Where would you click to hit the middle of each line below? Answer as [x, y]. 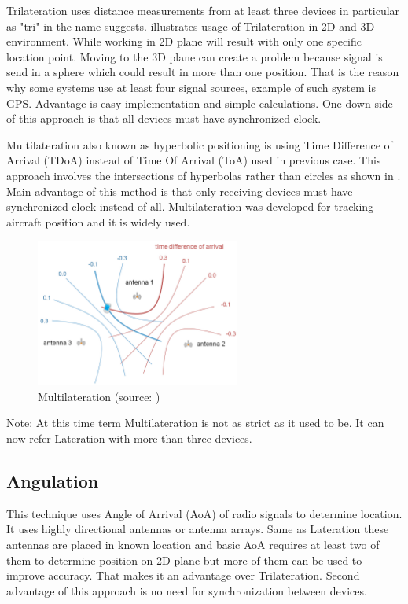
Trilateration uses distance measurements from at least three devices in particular [203, 10]
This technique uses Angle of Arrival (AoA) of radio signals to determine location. [204, 513]
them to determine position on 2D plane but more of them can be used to [184, 560]
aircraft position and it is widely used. [98, 221]
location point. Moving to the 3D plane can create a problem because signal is [195, 56]
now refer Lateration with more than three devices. [129, 438]
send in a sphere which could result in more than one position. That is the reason [203, 72]
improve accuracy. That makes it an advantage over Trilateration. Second [183, 575]
